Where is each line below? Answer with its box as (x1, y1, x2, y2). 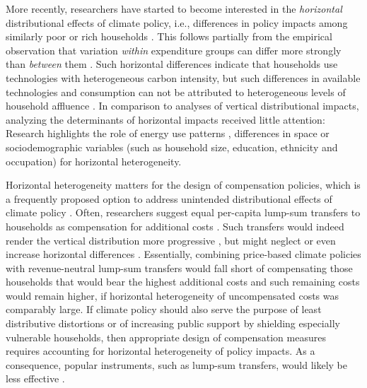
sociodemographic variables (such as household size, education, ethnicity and (6, 139, 338, 154)
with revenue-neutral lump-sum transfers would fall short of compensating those (6, 260, 353, 275)
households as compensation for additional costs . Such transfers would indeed (6, 218, 344, 233)
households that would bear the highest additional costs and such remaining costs (6, 274, 360, 289)
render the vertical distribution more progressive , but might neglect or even (6, 233, 336, 247)
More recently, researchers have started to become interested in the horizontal (6, 1, 342, 16)
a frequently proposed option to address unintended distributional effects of (6, 191, 332, 206)
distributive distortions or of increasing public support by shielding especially (6, 316, 340, 331)
